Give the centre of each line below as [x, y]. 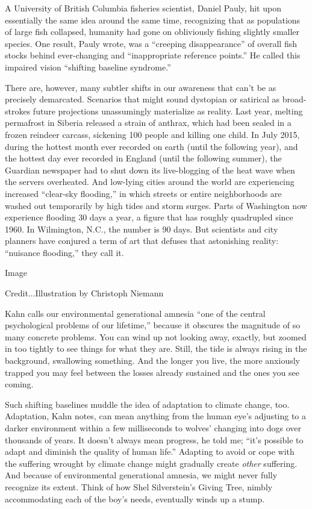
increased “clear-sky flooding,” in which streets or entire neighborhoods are [143, 193]
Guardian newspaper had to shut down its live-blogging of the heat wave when [150, 170]
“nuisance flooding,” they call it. [64, 252]
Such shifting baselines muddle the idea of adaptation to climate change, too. [147, 404]
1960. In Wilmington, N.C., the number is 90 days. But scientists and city [142, 229]
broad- [294, 99]
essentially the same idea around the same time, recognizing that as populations [153, 20]
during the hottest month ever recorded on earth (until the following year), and [151, 146]
